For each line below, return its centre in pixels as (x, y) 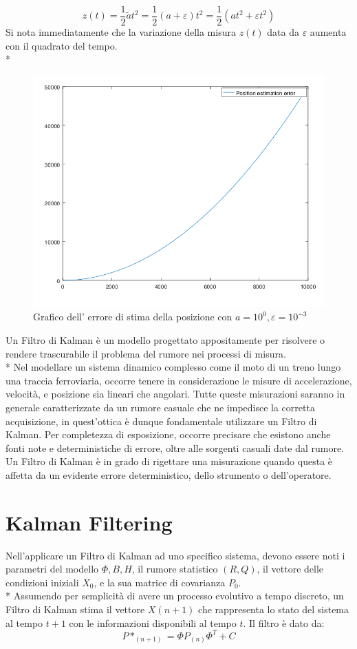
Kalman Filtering (89, 522)
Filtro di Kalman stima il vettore (75, 609)
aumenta (328, 32)
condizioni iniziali (42, 582)
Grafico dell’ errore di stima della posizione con (133, 317)
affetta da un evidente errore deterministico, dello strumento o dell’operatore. (169, 474)
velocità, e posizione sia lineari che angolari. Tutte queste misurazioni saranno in (175, 394)
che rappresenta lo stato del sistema (274, 609)
